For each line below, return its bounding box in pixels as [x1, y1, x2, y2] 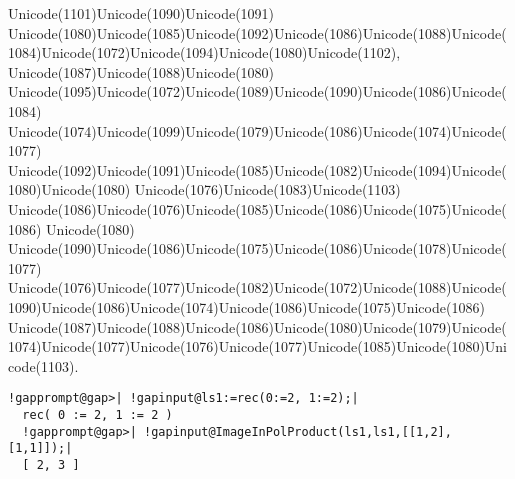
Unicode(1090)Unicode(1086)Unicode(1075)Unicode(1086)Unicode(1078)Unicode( [8, 238, 507, 259]
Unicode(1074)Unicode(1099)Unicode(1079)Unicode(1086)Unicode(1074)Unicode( [8, 120, 507, 141]
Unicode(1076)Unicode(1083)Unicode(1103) [134, 179, 401, 200]
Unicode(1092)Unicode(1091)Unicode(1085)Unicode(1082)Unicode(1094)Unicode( [8, 159, 507, 180]
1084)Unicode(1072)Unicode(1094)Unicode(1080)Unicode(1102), [8, 42, 401, 63]
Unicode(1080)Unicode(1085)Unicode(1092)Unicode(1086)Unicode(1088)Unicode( [8, 22, 507, 43]
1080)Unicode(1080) [8, 179, 131, 200]
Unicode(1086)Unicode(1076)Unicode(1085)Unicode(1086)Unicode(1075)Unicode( [8, 198, 507, 219]
